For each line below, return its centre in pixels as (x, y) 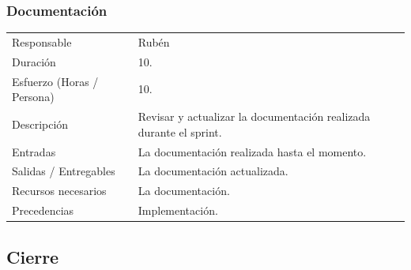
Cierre (33, 256)
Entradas (34, 151)
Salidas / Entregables (64, 171)
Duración (34, 61)
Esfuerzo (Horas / (55, 81)
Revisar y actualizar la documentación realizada (254, 116)
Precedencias (43, 210)
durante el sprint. (180, 131)
